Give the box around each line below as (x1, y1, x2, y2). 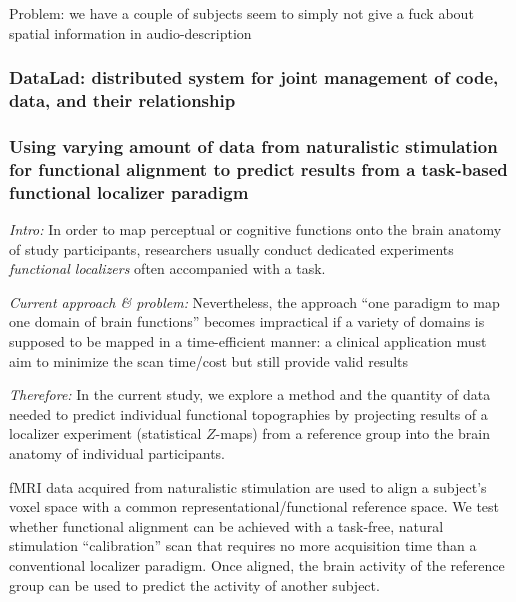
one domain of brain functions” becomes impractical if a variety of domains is (9, 311, 485, 332)
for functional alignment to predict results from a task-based (9, 156, 508, 181)
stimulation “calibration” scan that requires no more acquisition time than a (9, 535, 477, 556)
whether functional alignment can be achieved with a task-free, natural (9, 515, 444, 536)
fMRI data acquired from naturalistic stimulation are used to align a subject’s (9, 476, 487, 497)
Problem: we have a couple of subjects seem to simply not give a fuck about (9, 3, 474, 23)
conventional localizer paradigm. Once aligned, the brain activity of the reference (9, 554, 505, 575)
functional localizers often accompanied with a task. (9, 258, 326, 279)
